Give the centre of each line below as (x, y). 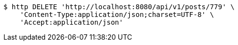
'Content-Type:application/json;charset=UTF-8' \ (117, 15)
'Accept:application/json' (71, 22)
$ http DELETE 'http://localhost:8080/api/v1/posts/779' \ (119, 7)
